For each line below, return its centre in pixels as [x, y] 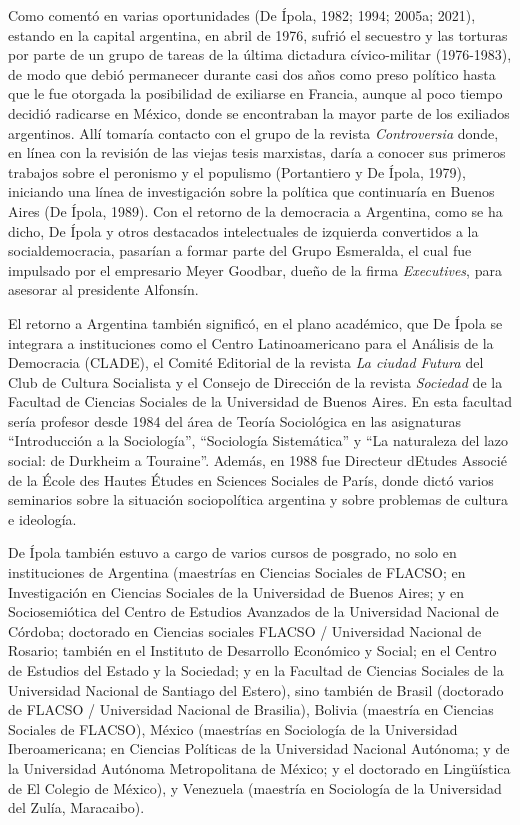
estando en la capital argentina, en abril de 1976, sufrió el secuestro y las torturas [258, 34]
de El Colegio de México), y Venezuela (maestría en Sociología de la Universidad [255, 787]
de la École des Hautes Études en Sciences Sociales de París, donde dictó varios [251, 479]
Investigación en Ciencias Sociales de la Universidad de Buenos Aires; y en [236, 591]
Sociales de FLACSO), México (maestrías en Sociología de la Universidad [233, 728]
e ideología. [42, 518]
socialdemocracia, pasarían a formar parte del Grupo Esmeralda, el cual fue [240, 250]
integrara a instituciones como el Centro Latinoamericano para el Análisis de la [251, 342]
